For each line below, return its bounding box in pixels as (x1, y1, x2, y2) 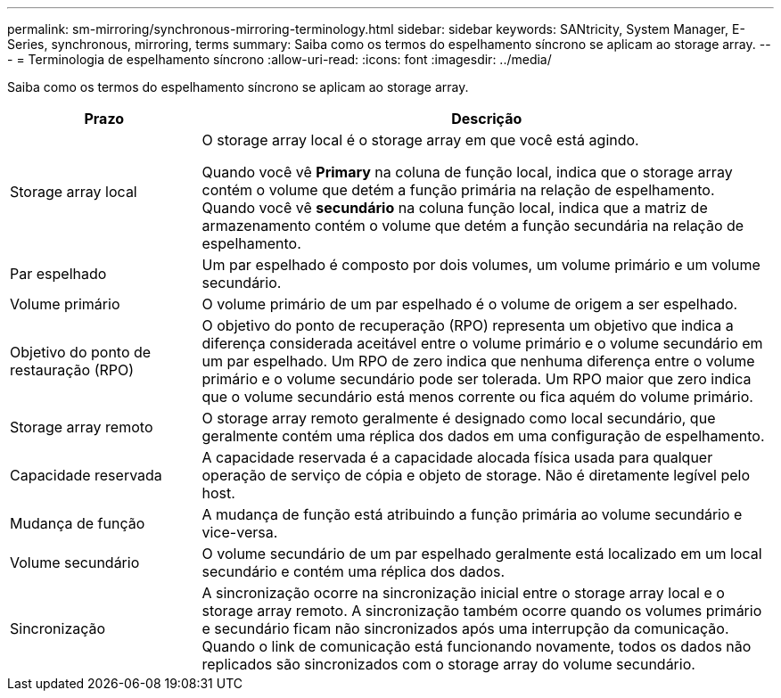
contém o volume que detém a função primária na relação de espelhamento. (201, 181, 715, 199)
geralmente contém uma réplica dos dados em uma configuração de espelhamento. (201, 427, 765, 445)
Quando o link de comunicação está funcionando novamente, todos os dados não (201, 637, 752, 655)
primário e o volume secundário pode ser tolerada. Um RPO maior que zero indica (201, 370, 752, 388)
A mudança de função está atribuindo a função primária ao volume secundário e (201, 505, 743, 523)
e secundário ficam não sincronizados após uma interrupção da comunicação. (201, 620, 729, 637)
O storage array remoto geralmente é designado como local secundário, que (201, 409, 716, 427)
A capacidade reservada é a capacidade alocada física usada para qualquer (201, 448, 713, 466)
